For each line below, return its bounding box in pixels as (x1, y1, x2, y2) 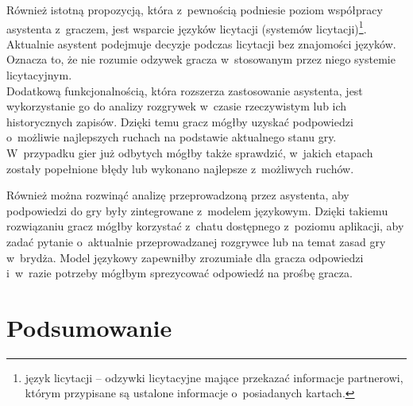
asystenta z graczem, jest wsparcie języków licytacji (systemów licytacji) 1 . (6, 17, 367, 37)
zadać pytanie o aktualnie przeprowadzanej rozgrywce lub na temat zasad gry (6, 233, 386, 249)
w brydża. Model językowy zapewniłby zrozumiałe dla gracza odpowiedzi (6, 249, 364, 265)
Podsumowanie (6, 311, 172, 343)
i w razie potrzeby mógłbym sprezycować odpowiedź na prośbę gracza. (6, 265, 353, 281)
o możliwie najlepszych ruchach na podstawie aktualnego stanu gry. (6, 129, 337, 145)
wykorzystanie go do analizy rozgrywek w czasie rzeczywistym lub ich (6, 98, 347, 114)
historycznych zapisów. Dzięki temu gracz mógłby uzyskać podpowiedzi (6, 113, 353, 130)
